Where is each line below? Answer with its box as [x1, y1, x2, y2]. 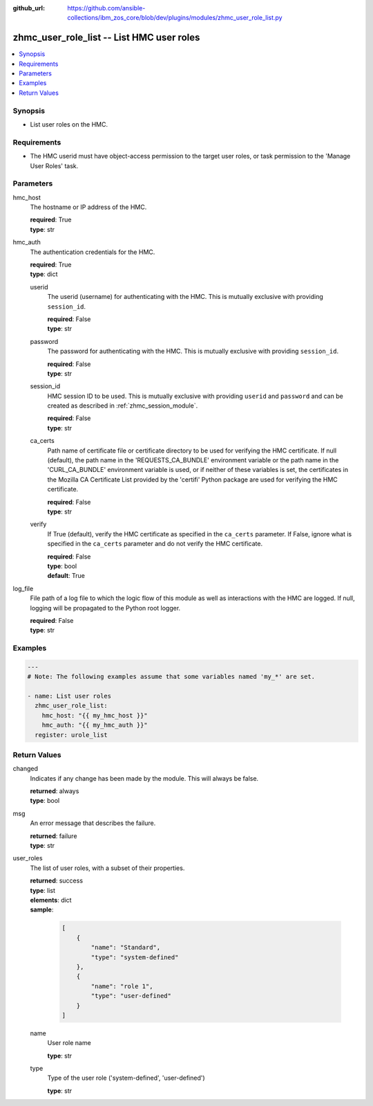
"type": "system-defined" [90, 953, 179, 961]
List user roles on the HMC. [30, 120, 108, 128]
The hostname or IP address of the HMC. [30, 203, 147, 211]
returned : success [30, 876, 83, 885]
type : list [30, 886, 55, 894]
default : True [47, 572, 86, 580]
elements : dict [30, 896, 72, 904]
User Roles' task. [30, 161, 79, 170]
